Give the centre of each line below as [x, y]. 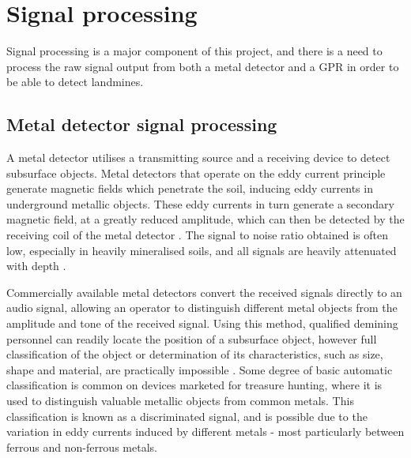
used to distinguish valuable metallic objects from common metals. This [180, 401]
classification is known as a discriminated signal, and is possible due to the [187, 416]
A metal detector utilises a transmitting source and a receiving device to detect [198, 158]
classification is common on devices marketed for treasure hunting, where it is [194, 385]
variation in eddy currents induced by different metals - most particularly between [205, 432]
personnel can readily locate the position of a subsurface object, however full [192, 338]
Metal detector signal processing [142, 124]
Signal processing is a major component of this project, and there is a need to [194, 51]
